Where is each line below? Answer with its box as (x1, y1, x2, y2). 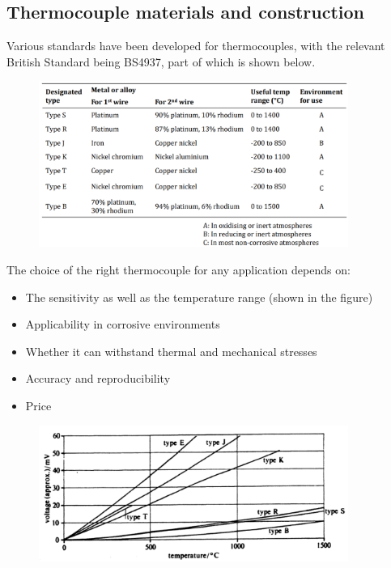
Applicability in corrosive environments (25, 316, 220, 333)
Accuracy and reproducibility (25, 370, 171, 387)
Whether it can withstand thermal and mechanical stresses (25, 342, 317, 359)
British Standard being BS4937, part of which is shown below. (6, 53, 316, 70)
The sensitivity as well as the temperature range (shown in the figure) (25, 288, 373, 305)
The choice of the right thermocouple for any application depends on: (6, 261, 351, 278)
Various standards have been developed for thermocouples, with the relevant (6, 37, 385, 54)
